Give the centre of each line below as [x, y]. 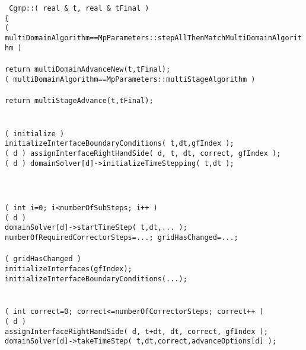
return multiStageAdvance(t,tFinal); [79, 100]
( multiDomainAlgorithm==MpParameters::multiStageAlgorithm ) [130, 79]
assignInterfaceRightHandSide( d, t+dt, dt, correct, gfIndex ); [136, 331]
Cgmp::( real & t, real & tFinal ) [79, 8]
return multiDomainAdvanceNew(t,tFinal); [88, 69]
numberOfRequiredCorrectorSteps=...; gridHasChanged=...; [122, 237]
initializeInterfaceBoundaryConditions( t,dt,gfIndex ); [119, 144]
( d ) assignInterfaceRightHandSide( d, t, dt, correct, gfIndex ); [143, 153]
